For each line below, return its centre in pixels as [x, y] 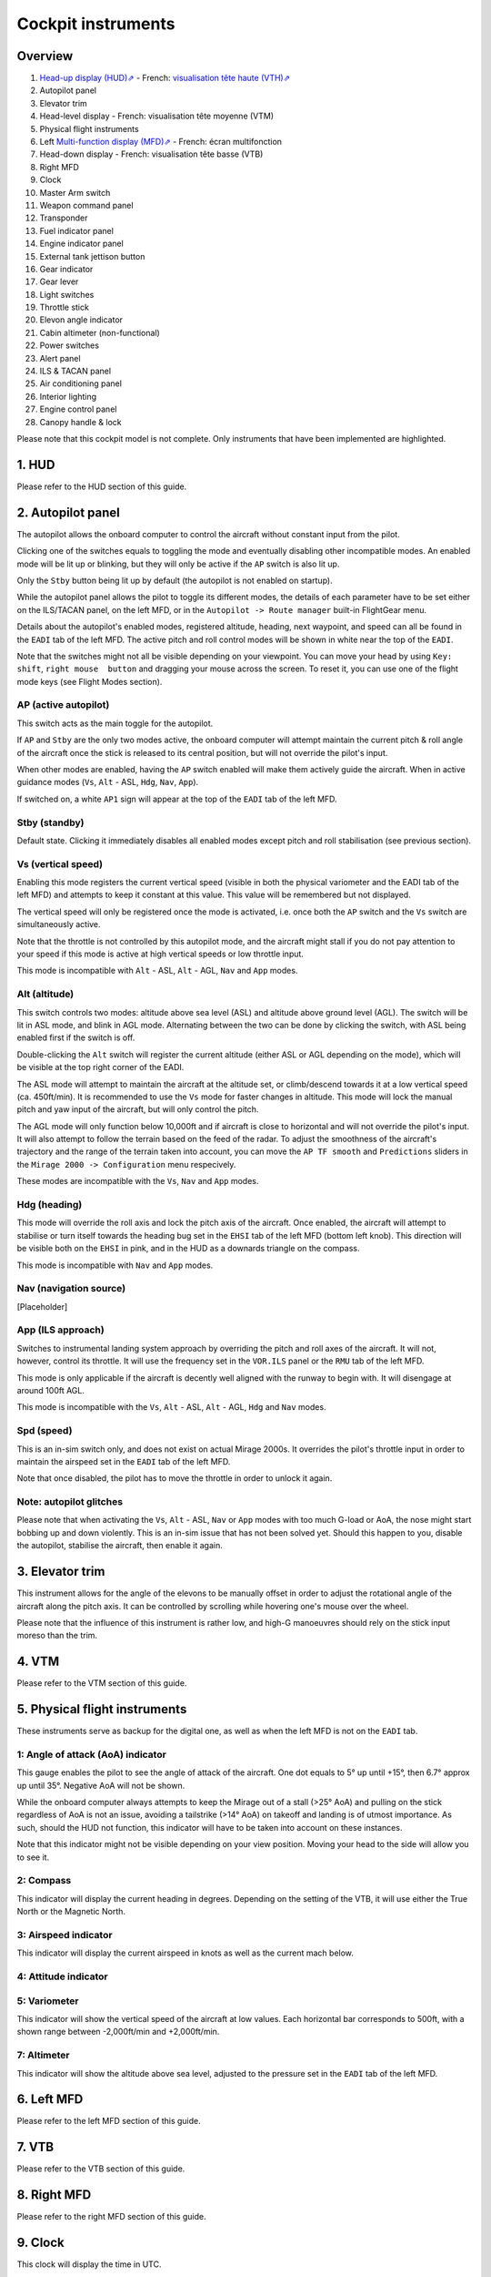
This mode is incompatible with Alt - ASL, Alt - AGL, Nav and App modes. [157, 971]
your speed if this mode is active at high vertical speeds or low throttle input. [160, 954]
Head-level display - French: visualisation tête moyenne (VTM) [157, 116]
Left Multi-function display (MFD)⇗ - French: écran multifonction [160, 142]
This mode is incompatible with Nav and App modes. [115, 1265]
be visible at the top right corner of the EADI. [100, 1067]
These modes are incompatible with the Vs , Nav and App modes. [138, 1181]
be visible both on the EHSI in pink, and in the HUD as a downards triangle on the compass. [188, 1249]
